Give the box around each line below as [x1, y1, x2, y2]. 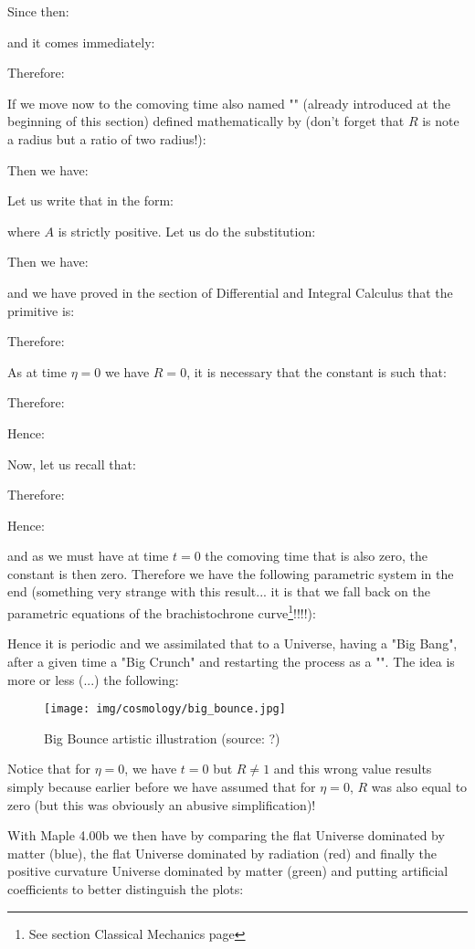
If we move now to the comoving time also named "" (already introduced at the [7, 93, 451, 112]
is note [422, 111, 459, 131]
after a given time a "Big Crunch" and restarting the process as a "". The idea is [7, 651, 455, 670]
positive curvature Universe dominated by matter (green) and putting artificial [7, 861, 449, 880]
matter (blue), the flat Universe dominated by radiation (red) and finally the [7, 843, 438, 862]
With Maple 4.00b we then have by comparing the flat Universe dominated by [7, 826, 445, 845]
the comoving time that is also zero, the [205, 546, 427, 565]
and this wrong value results [273, 759, 432, 778]
